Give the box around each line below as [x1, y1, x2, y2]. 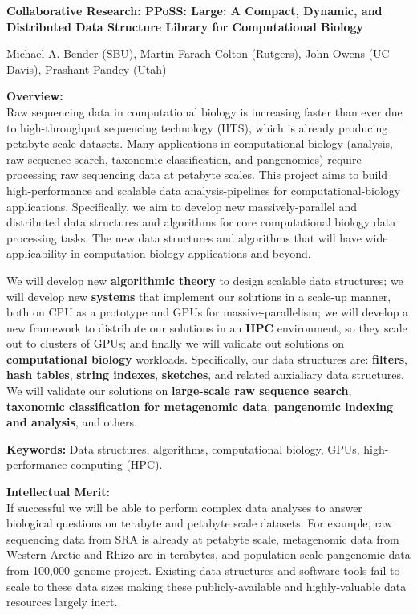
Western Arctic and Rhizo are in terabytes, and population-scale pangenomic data [6, 546, 411, 563]
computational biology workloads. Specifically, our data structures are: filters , [6, 350, 407, 367]
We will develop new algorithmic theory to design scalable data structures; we [6, 271, 403, 288]
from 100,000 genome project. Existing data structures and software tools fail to [6, 562, 400, 578]
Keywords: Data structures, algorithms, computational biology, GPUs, [6, 440, 360, 457]
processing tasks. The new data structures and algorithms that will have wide [6, 229, 388, 246]
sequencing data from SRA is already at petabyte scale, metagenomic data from [6, 530, 399, 547]
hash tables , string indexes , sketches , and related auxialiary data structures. [6, 366, 404, 383]
